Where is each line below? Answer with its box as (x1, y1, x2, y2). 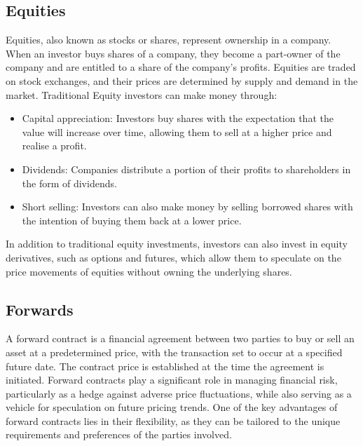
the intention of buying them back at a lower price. (22, 212, 242, 227)
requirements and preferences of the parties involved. (6, 427, 232, 442)
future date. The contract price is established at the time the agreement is (6, 358, 324, 373)
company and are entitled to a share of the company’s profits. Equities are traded (6, 60, 356, 74)
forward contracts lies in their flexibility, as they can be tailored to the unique (6, 413, 341, 428)
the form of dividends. (22, 175, 117, 190)
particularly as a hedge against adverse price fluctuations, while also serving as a (6, 386, 352, 400)
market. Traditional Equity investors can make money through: (6, 87, 278, 102)
